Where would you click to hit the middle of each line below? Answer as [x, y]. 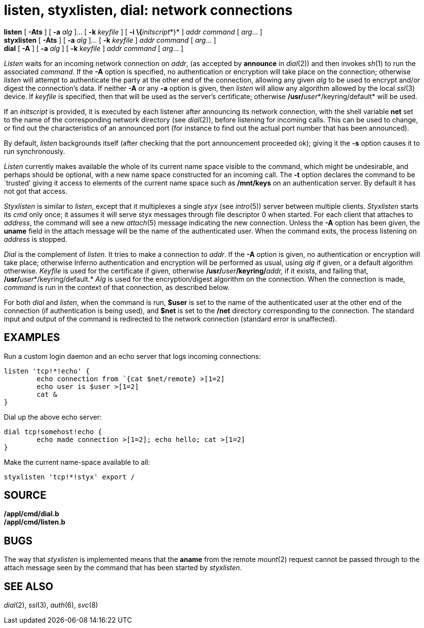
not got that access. [36, 191]
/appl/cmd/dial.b [32, 514]
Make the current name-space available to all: [77, 462]
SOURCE [25, 495]
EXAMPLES [32, 338]
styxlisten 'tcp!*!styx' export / [69, 477]
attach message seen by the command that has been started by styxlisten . [123, 568]
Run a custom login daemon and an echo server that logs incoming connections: [132, 356]
